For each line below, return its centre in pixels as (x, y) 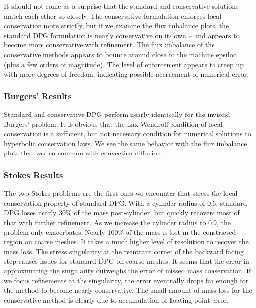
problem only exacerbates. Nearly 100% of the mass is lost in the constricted (120, 232)
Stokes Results (34, 174)
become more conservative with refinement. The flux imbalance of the (109, 45)
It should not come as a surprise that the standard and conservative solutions (121, 6)
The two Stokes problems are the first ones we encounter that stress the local (121, 193)
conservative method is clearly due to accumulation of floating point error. (116, 299)
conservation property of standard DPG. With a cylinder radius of (105, 203)
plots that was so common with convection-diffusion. (84, 153)
